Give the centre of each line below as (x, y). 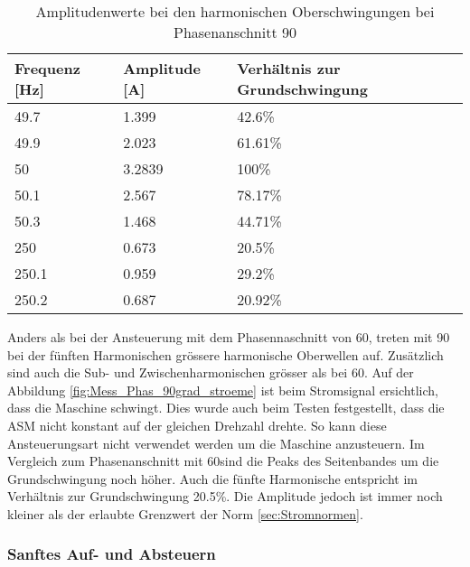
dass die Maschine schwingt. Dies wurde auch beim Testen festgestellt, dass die (226, 408)
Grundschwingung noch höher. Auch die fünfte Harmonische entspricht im (212, 478)
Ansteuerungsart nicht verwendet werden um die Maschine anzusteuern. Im (216, 443)
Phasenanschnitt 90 (235, 32)
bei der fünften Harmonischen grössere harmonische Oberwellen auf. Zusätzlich (226, 354)
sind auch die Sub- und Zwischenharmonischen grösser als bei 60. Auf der (211, 372)
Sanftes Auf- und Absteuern (112, 554)
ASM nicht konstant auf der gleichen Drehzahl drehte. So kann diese (197, 425)
